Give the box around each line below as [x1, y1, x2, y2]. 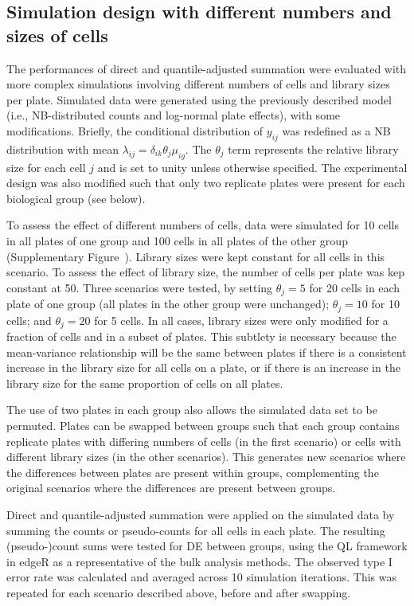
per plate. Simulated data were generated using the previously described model [6, 91, 392, 108]
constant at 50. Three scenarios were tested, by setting [6, 279, 273, 295]
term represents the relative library [228, 140, 399, 157]
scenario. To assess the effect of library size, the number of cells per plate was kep [6, 264, 405, 280]
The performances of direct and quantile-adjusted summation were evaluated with [6, 60, 407, 76]
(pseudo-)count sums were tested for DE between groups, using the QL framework [6, 538, 408, 554]
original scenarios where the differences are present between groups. [6, 479, 336, 496]
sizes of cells [6, 22, 108, 47]
